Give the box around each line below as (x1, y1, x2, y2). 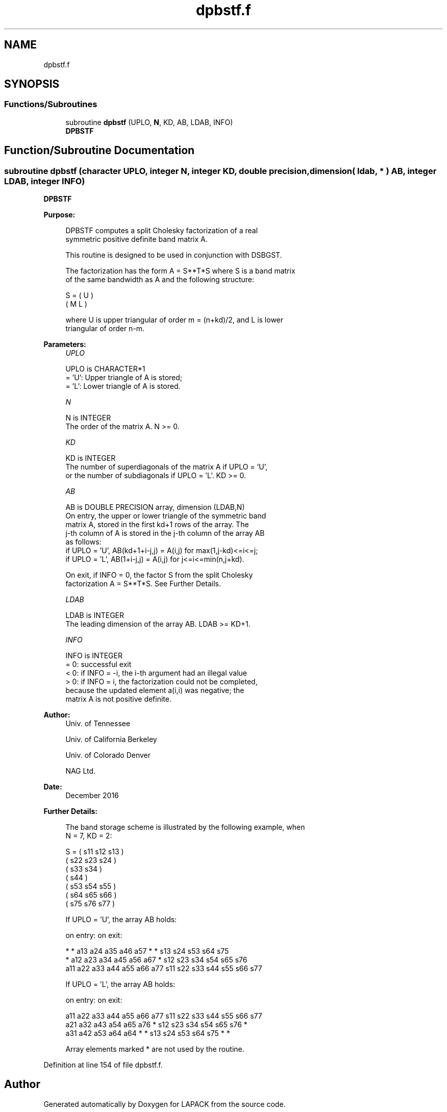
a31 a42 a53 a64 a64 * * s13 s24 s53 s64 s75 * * (65, 1029, 230, 1038)
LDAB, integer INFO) (4, 176, 85, 186)
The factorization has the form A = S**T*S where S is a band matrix (65, 266, 295, 276)
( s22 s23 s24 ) (65, 856, 117, 865)
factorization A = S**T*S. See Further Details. (65, 579, 221, 588)
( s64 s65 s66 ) (65, 891, 117, 900)
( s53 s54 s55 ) (65, 882, 116, 891)
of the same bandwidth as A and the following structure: (65, 275, 255, 284)
